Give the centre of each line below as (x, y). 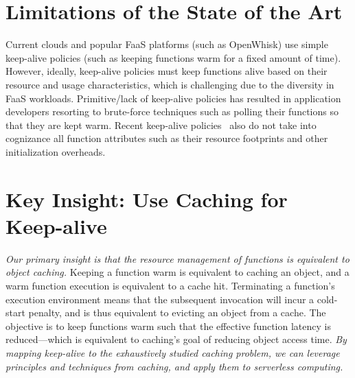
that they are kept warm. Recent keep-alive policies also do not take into (161, 125)
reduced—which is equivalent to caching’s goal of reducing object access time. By (176, 339)
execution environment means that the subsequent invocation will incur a (160, 299)
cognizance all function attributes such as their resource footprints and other (167, 138)
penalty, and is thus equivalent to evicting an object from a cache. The (177, 312)
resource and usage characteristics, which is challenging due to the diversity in (170, 84)
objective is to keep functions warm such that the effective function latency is (168, 326)
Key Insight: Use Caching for (147, 199)
